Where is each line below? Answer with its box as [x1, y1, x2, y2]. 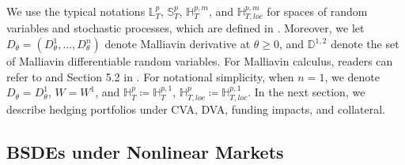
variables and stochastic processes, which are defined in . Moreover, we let [6, 20, 365, 36]
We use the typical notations [6, 3, 146, 19]
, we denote [324, 68, 380, 84]
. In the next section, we [248, 84, 365, 100]
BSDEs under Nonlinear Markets [6, 139, 284, 163]
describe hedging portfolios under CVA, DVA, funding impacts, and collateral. [6, 100, 385, 117]
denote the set [331, 36, 399, 52]
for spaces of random [267, 3, 368, 19]
